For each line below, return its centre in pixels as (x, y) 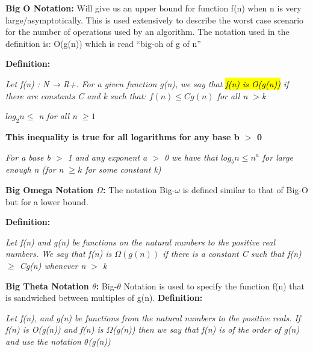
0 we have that (191, 157)
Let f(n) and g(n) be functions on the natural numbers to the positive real (141, 242)
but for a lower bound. (47, 201)
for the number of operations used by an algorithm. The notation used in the (147, 32)
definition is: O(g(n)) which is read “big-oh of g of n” (103, 43)
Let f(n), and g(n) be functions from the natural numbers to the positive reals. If (153, 317)
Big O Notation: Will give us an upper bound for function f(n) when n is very (153, 8)
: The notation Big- (139, 189)
